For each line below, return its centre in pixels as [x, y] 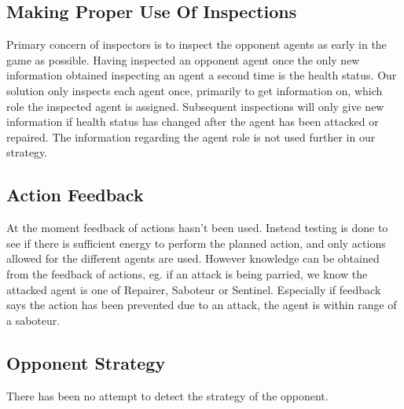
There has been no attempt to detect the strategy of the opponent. [167, 395]
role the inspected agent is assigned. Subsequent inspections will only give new [195, 106]
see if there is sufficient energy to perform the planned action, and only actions [196, 243]
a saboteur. [33, 320]
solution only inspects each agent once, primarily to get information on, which [195, 90]
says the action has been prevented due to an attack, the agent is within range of [202, 305]
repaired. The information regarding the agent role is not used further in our [191, 136]
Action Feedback [75, 195]
